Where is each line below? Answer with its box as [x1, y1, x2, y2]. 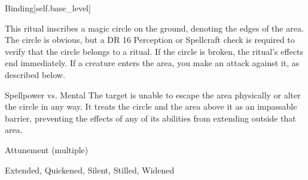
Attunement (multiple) [5, 143, 89, 156]
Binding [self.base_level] [5, 2, 91, 14]
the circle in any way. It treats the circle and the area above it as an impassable [5, 100, 297, 113]
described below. [5, 68, 65, 80]
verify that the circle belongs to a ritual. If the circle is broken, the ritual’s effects [5, 45, 304, 57]
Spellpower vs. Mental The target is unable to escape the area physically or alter [5, 88, 301, 101]
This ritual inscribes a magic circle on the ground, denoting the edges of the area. [5, 21, 304, 34]
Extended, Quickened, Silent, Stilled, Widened [5, 163, 175, 176]
